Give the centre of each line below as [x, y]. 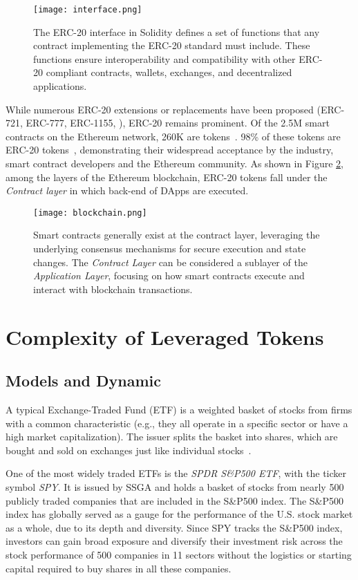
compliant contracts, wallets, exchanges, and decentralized [169, 72]
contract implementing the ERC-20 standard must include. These [172, 45]
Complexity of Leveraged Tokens [165, 336]
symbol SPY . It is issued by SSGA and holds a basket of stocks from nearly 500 [175, 486]
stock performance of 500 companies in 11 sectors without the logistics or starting [179, 554]
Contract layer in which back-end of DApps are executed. [127, 190]
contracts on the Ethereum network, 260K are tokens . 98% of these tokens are [173, 136]
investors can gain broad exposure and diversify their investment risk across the [174, 541]
